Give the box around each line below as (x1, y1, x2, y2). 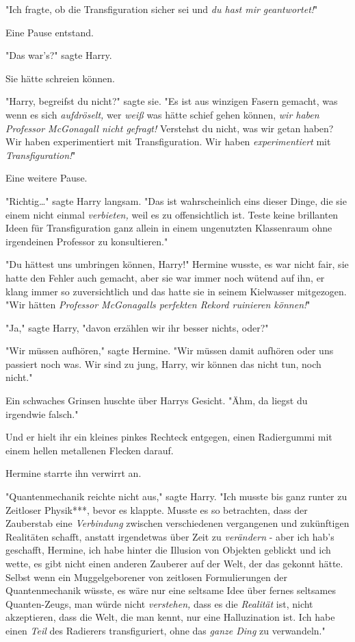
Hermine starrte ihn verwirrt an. (5, 466, 142, 480)
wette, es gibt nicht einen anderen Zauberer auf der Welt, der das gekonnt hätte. (5, 556, 343, 570)
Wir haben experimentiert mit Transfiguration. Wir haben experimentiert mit (5, 134, 331, 149)
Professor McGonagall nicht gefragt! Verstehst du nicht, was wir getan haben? (5, 121, 334, 135)
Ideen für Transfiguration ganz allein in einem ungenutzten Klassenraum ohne (5, 221, 332, 235)
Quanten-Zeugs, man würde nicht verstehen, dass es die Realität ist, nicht (5, 596, 313, 610)
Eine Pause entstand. (5, 25, 94, 39)
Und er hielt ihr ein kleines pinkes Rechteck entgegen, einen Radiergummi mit (5, 430, 332, 444)
